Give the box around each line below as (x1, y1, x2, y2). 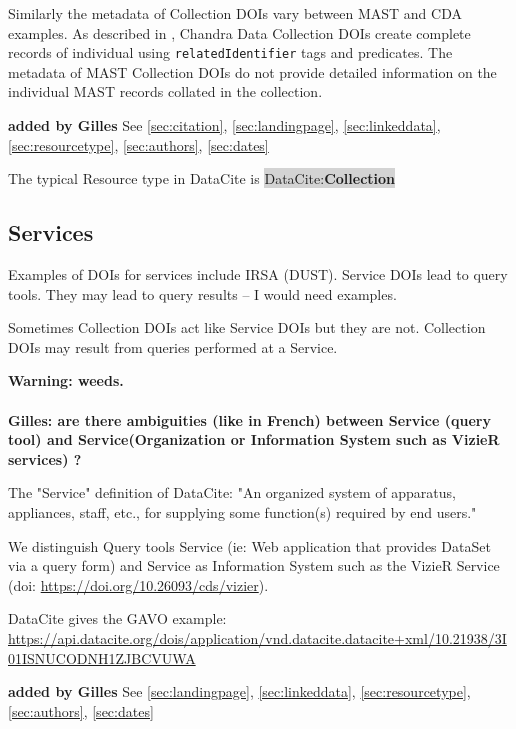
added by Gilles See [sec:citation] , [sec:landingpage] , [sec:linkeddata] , (8, 115, 441, 136)
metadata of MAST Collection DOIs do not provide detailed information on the (8, 61, 497, 82)
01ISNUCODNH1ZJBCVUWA (8, 647, 196, 668)
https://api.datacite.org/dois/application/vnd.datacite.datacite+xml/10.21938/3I (8, 627, 507, 648)
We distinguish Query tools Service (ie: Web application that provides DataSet (8, 535, 491, 556)
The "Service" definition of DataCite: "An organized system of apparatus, (8, 482, 456, 503)
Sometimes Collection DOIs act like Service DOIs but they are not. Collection (8, 317, 486, 338)
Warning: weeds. (8, 370, 124, 391)
